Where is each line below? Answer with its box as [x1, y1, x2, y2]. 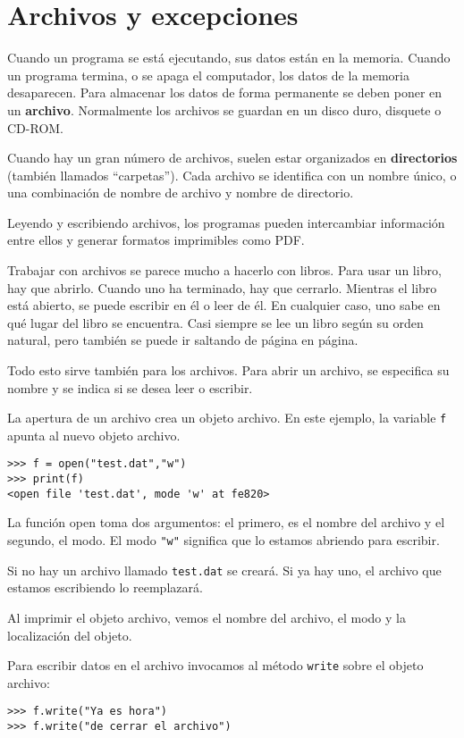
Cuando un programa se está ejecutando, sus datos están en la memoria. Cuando [7, 48, 451, 67]
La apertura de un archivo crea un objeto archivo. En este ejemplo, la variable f [7, 408, 447, 427]
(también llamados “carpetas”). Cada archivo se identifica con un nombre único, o [7, 165, 457, 184]
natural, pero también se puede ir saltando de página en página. [7, 331, 359, 349]
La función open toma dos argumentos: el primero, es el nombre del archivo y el [7, 513, 445, 532]
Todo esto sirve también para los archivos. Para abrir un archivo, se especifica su [7, 361, 450, 380]
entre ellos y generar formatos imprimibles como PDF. [7, 231, 305, 249]
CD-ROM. [7, 118, 63, 137]
